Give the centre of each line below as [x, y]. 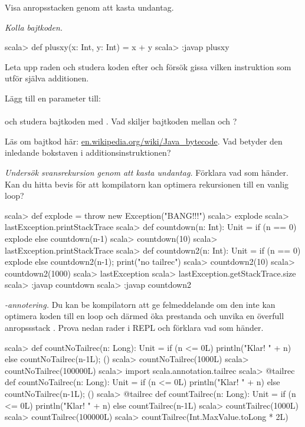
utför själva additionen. [47, 78]
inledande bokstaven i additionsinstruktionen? [88, 152]
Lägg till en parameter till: [53, 98]
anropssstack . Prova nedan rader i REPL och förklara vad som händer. [134, 328]
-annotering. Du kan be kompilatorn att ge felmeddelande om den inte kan [140, 304]
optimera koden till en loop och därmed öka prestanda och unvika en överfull [145, 316]
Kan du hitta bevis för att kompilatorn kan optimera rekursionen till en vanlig [147, 184]
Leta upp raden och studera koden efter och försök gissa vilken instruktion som [148, 66]
